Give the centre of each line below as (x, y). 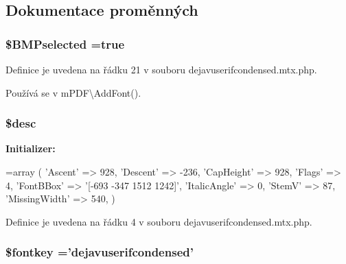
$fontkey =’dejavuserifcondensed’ (100, 252)
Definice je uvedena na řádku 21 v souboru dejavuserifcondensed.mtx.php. (161, 69)
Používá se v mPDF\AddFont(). (73, 92)
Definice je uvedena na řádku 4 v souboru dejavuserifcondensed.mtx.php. (159, 221)
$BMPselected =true (65, 44)
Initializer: (31, 148)
